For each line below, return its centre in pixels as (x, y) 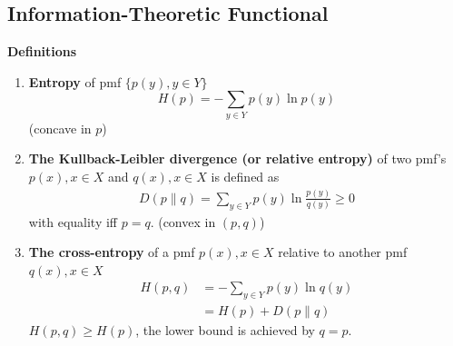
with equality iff (73, 221)
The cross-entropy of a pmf (112, 252)
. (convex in (183, 221)
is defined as (245, 176)
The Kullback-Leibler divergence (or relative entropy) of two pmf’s (237, 158)
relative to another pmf (343, 252)
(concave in (60, 128)
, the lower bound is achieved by (225, 330)
